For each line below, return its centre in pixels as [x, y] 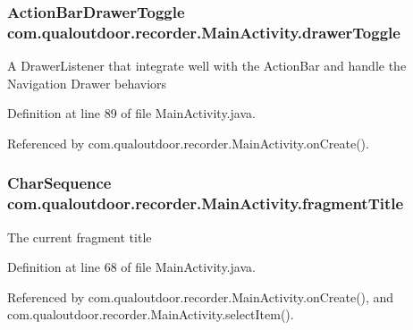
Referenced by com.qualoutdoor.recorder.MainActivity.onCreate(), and [201, 296]
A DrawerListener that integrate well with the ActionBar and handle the [207, 66]
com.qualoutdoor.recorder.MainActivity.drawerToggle [204, 32]
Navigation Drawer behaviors [87, 83]
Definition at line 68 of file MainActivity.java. [131, 267]
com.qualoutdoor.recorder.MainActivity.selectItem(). [151, 314]
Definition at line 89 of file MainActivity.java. [131, 113]
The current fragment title [80, 237]
